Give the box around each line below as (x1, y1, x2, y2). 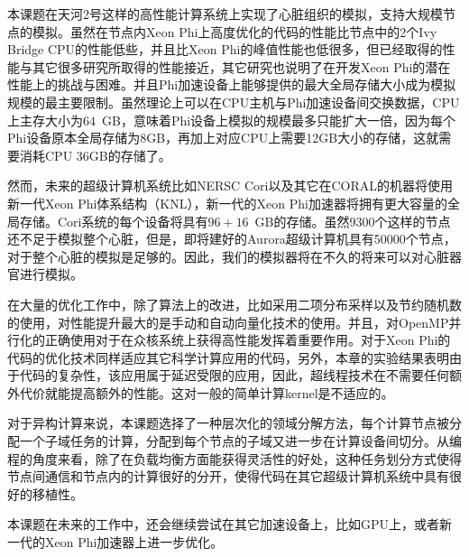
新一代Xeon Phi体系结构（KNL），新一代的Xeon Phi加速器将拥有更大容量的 (7, 193, 447, 212)
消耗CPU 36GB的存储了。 (19, 145, 171, 164)
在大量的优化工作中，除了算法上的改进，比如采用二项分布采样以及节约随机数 (7, 294, 462, 313)
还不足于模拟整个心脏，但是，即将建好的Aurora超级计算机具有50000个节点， (7, 229, 456, 248)
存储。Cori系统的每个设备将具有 (19, 211, 208, 230)
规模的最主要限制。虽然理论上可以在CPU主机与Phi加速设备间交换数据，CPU (7, 92, 460, 111)
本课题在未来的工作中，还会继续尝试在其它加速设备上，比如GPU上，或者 (7, 515, 440, 534)
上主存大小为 (7, 110, 83, 129)
